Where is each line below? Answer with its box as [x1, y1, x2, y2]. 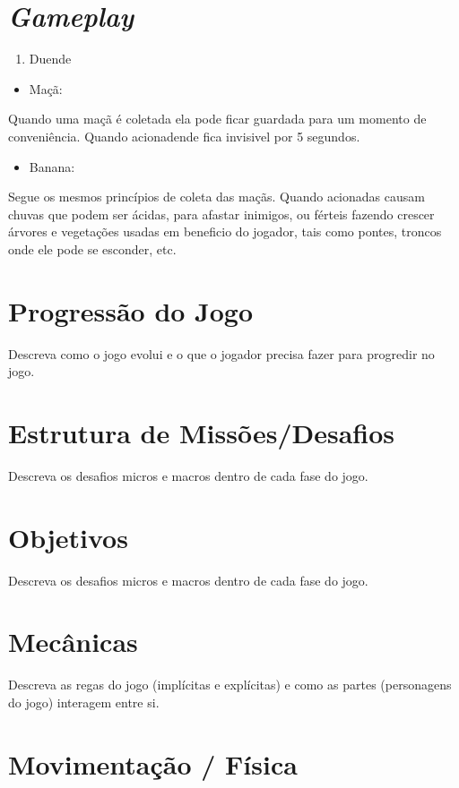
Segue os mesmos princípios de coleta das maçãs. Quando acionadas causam [8, 187, 425, 206]
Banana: [29, 157, 75, 176]
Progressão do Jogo [8, 292, 254, 329]
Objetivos [8, 518, 128, 555]
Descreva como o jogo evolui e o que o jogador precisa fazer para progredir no [8, 344, 435, 363]
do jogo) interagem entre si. [8, 692, 160, 711]
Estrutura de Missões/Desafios [8, 414, 395, 450]
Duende [29, 49, 72, 68]
